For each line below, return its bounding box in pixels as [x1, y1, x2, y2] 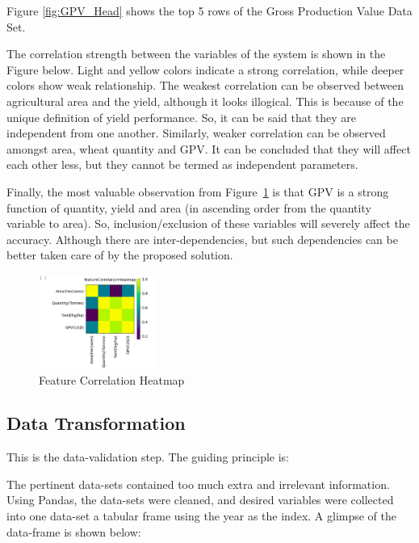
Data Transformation [6, 410, 186, 436]
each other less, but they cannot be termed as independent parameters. [6, 156, 358, 173]
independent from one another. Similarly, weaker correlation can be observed [6, 124, 386, 141]
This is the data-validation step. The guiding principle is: [6, 448, 289, 465]
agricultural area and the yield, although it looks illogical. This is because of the [6, 92, 404, 109]
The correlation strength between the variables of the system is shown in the [6, 45, 386, 62]
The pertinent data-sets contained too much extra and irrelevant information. [6, 475, 390, 492]
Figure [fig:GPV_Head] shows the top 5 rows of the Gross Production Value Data [6, 2, 413, 19]
